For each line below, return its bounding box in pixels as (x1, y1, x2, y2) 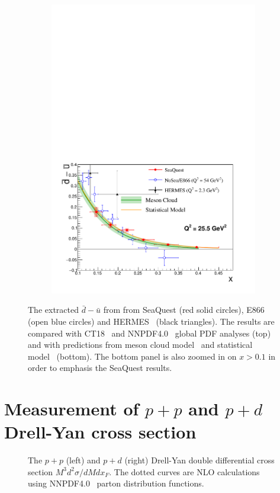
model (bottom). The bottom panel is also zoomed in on (28, 350, 237, 362)
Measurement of (4, 396, 139, 421)
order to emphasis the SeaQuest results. (28, 361, 172, 374)
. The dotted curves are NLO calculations (109, 465, 260, 478)
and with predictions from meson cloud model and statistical (28, 338, 253, 351)
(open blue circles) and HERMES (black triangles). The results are (28, 315, 275, 327)
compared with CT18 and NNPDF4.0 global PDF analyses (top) (28, 326, 271, 339)
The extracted (28, 303, 79, 316)
